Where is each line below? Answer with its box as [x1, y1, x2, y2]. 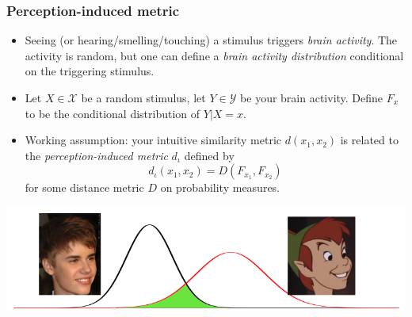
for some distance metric [25, 179, 144, 196]
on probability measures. [160, 179, 280, 196]
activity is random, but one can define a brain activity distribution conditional [25, 47, 404, 63]
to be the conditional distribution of [25, 105, 200, 121]
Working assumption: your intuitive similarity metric [25, 132, 281, 148]
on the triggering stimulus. [25, 63, 154, 79]
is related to [340, 132, 399, 148]
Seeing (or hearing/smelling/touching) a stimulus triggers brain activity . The [25, 32, 398, 48]
